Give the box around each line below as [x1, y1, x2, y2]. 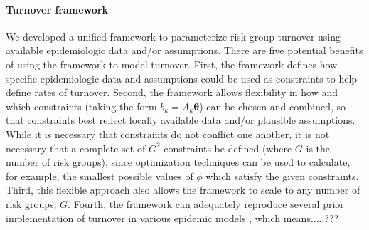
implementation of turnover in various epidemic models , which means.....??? [6, 210, 339, 225]
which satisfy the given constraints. [205, 168, 359, 183]
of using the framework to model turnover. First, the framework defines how [6, 56, 338, 71]
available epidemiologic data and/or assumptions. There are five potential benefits [6, 43, 363, 58]
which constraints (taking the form [6, 98, 157, 113]
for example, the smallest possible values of [6, 168, 193, 183]
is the [306, 140, 331, 155]
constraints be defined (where [164, 140, 292, 155]
